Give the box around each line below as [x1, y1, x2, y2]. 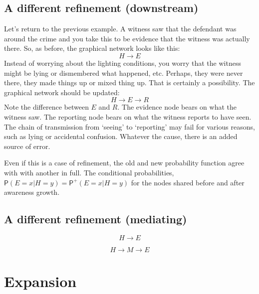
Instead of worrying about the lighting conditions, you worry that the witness [4, 57, 241, 68]
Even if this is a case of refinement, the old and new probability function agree [4, 157, 245, 168]
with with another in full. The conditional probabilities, [4, 167, 174, 177]
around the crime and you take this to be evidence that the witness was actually [4, 33, 250, 43]
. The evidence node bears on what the [117, 102, 237, 112]
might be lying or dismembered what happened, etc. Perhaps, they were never [4, 67, 243, 78]
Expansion [4, 271, 77, 292]
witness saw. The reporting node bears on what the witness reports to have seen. [4, 111, 252, 122]
